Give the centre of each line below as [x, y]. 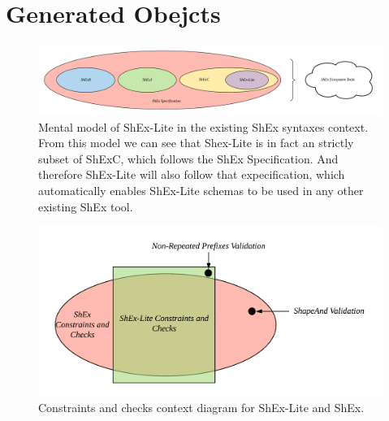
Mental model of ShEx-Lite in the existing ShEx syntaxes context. [203, 126]
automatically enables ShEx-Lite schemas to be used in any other [201, 191]
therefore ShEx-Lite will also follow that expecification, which [192, 174]
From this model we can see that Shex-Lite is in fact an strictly [196, 143]
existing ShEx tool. [86, 206]
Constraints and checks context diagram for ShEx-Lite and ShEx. [201, 408]
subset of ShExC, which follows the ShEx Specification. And [188, 158]
